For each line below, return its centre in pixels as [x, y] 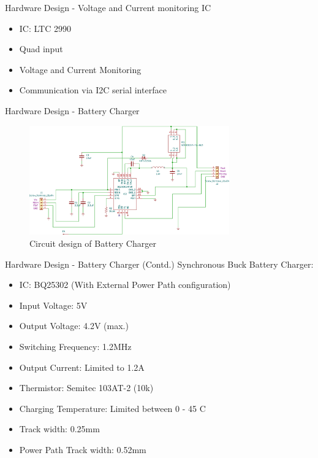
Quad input [41, 49]
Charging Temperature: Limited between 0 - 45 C [112, 408]
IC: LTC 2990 [45, 28]
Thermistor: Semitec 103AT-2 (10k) [86, 388]
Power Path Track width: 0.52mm [83, 449]
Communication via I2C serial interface [93, 90]
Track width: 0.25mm [59, 429]
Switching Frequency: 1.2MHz [75, 347]
